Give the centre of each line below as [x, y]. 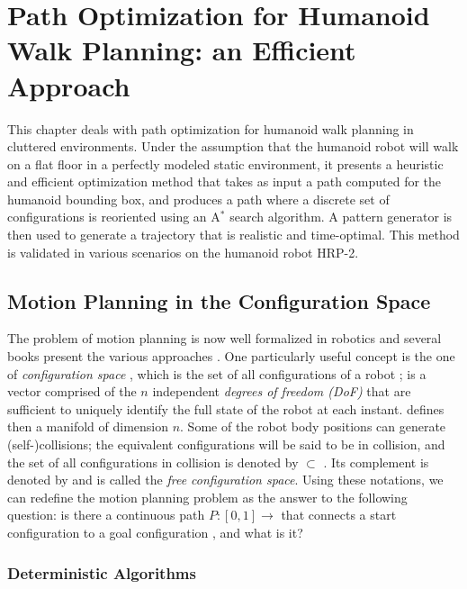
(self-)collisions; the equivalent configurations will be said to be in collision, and [226, 444]
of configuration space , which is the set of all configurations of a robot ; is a [217, 373]
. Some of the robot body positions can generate [313, 426]
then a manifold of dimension [88, 426]
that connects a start [339, 515]
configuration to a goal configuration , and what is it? [155, 532]
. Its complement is [376, 462]
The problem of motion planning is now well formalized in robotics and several [225, 338]
